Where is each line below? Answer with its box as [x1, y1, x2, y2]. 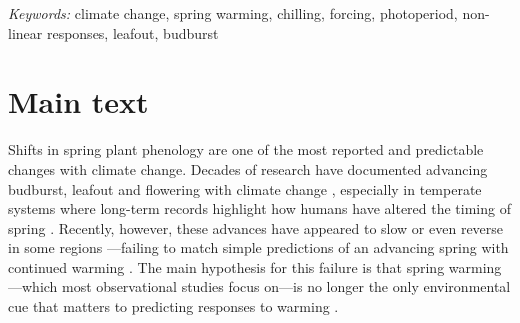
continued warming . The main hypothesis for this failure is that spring [8, 256, 445, 277]
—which [8, 276, 58, 297]
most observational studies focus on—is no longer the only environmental [62, 276, 511, 297]
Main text [8, 81, 149, 122]
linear [8, 22, 43, 43]
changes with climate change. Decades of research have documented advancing [8, 158, 488, 179]
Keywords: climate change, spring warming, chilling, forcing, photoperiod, [8, 3, 458, 23]
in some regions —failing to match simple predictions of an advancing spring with [8, 237, 509, 258]
